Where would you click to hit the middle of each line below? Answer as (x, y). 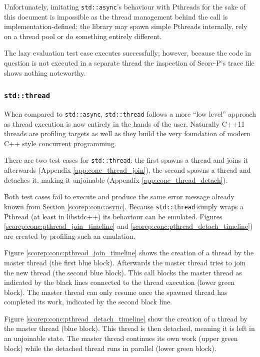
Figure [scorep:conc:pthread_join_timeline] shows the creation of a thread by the (129, 253)
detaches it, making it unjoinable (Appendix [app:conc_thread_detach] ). (116, 180)
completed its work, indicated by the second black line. (88, 302)
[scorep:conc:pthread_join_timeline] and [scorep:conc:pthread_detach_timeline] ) (128, 226)
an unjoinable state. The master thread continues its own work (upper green (121, 338)
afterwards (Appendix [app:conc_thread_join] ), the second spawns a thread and (127, 170)
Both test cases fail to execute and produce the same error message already (119, 197)
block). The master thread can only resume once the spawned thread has (116, 292)
